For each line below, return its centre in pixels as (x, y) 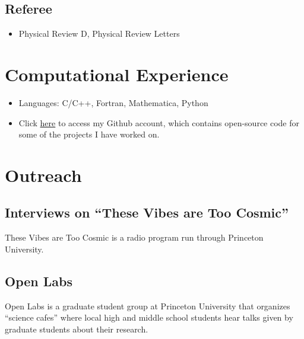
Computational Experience (117, 74)
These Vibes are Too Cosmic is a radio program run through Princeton (134, 237)
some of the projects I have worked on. (89, 134)
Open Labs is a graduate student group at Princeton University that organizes (148, 306)
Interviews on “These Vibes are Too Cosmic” (147, 212)
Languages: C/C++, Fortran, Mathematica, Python (113, 102)
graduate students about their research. (77, 329)
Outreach (43, 175)
